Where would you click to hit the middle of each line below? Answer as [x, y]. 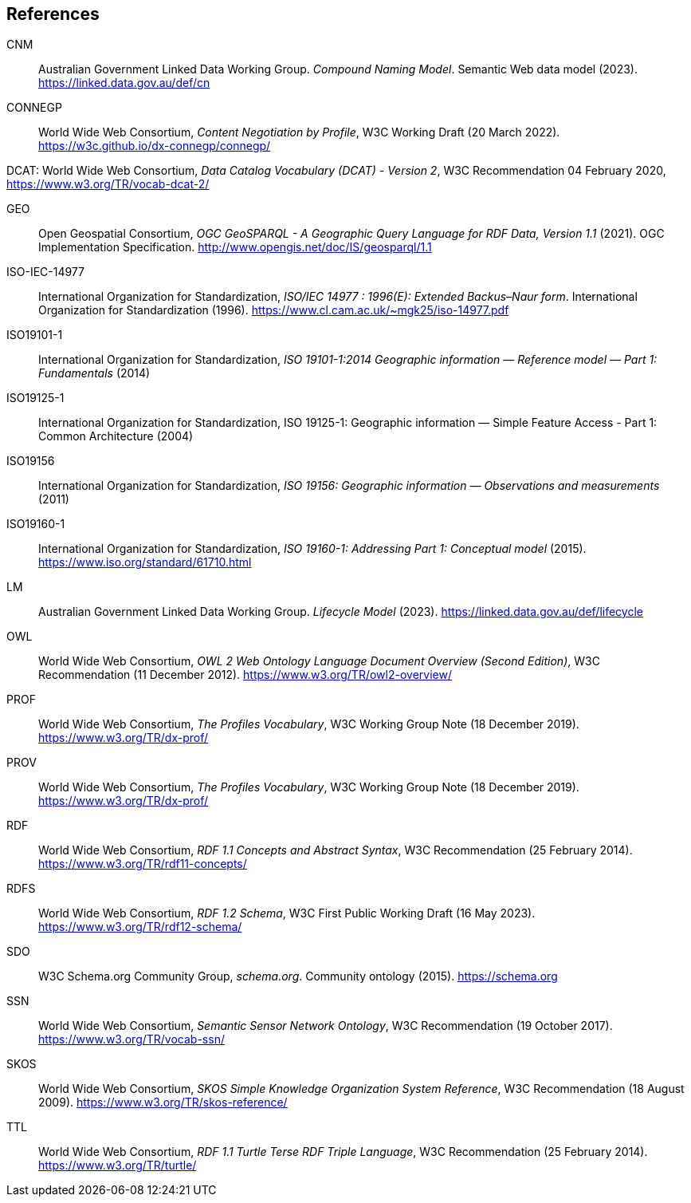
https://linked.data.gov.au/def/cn [124, 83]
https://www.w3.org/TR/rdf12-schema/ [140, 927]
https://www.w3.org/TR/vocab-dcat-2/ [108, 184]
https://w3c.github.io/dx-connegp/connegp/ [155, 146]
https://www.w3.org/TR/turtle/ [118, 1166]
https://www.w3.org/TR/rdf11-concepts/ [143, 864]
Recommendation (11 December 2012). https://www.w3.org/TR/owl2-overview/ [245, 675]
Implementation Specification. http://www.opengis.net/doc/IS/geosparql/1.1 [235, 247]
